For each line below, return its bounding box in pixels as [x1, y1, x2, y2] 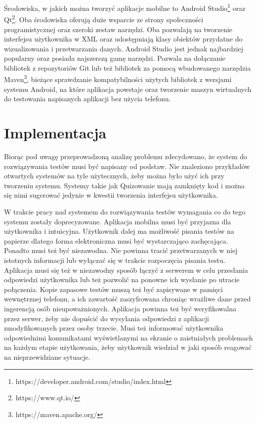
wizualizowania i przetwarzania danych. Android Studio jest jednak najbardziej [4, 43, 244, 53]
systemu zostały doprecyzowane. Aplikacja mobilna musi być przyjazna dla [4, 216, 231, 226]
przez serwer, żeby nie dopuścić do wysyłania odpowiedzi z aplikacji [4, 313, 209, 323]
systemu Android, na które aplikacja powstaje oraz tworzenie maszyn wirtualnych [4, 84, 252, 94]
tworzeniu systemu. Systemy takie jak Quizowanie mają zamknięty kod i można [4, 180, 245, 190]
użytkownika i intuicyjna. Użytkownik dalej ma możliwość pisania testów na [4, 226, 234, 236]
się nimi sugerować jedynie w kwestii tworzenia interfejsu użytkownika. [4, 190, 218, 200]
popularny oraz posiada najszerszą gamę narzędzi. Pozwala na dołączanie [4, 53, 225, 63]
